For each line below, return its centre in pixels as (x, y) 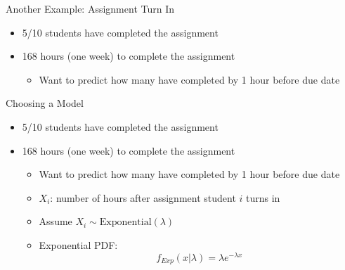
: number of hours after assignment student (143, 197)
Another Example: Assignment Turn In (90, 8)
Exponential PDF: (78, 244)
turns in (263, 197)
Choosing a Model (45, 103)
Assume (56, 221)
